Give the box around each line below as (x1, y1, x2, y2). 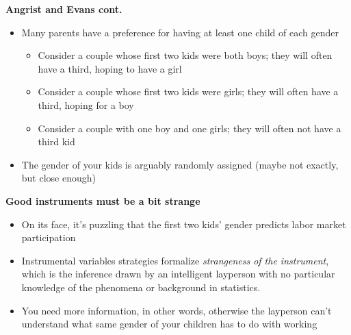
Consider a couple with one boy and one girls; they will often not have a (38, 121, 341, 135)
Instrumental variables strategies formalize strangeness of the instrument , (21, 253, 329, 267)
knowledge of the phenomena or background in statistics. (21, 280, 261, 294)
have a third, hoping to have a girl (38, 61, 182, 75)
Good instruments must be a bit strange (5, 193, 200, 208)
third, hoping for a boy (38, 97, 134, 112)
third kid (38, 134, 75, 149)
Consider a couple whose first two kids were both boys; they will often (38, 48, 333, 62)
